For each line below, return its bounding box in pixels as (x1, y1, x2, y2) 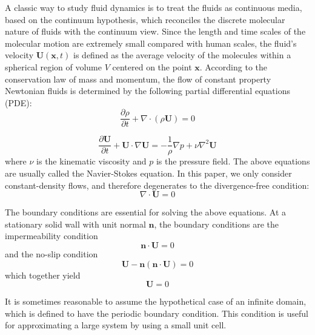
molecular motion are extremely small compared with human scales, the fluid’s (5, 36, 297, 49)
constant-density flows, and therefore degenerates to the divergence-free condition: (5, 178, 310, 191)
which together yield (5, 268, 81, 281)
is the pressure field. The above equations (156, 155, 310, 167)
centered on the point (112, 60, 192, 73)
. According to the (199, 60, 268, 73)
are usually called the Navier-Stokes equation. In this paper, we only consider (5, 167, 292, 180)
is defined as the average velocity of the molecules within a (73, 49, 291, 61)
